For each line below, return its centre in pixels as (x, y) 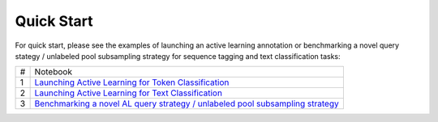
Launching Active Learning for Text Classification (129, 93)
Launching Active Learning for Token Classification (132, 82)
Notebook (54, 72)
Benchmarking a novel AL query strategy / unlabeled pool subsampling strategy (187, 103)
